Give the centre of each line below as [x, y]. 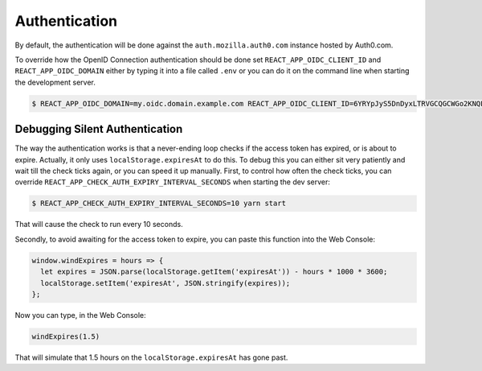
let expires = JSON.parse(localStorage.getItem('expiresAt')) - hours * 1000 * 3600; [214, 272]
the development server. [55, 82]
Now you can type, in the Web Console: [80, 315]
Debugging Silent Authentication [99, 129]
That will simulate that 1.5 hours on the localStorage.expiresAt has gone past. [151, 357]
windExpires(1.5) [66, 336]
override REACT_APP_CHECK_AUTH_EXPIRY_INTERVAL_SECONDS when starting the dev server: [173, 182]
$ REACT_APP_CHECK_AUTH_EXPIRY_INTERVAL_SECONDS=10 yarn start [159, 204]
